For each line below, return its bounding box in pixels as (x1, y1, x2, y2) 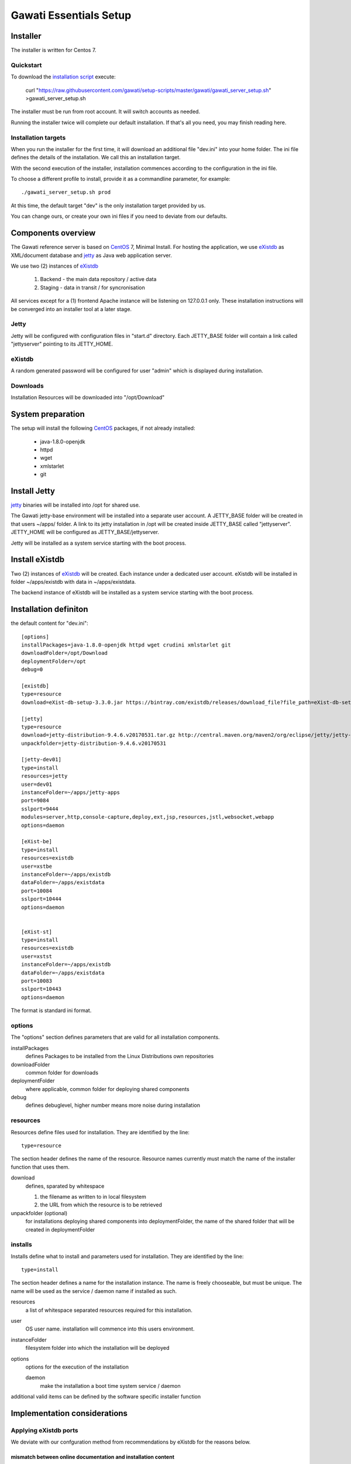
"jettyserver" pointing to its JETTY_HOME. (11, 340, 113, 348)
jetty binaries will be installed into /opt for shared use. (11, 501, 140, 509)
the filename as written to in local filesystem (40, 1193, 146, 1200)
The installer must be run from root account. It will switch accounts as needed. (11, 108, 201, 115)
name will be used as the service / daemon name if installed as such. (11, 1287, 177, 1294)
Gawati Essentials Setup (11, 9, 132, 22)
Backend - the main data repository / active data (40, 276, 157, 283)
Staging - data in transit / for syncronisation (40, 284, 146, 291)
